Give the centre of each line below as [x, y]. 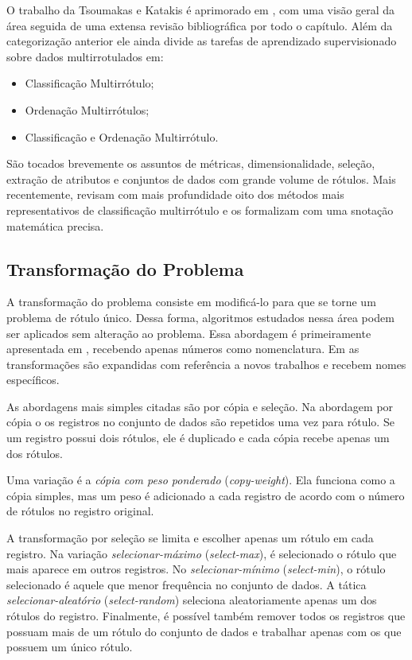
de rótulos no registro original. [80, 511]
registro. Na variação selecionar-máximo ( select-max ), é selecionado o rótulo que [202, 553]
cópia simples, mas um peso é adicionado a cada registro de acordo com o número [206, 495]
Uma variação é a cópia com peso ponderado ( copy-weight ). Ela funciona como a [201, 480]
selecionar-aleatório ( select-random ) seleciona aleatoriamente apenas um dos [192, 600]
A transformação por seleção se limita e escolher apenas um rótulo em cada [190, 538]
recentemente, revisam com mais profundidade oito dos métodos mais [175, 194]
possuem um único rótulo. [70, 647]
